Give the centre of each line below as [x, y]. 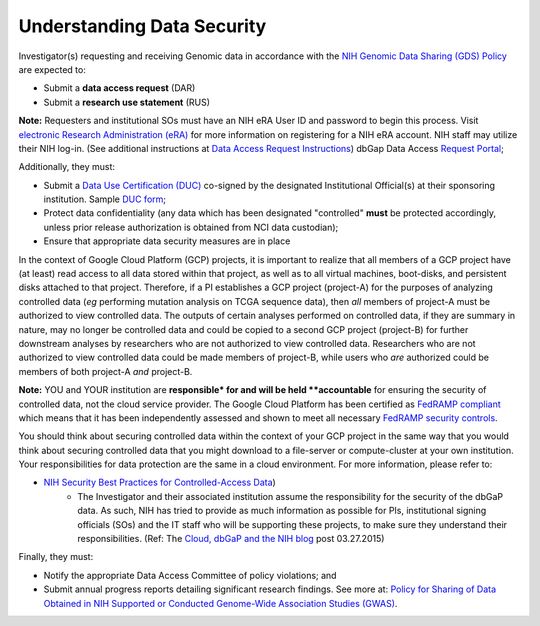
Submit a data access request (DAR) [119, 88]
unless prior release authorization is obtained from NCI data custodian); [191, 227]
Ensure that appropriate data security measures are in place [167, 241]
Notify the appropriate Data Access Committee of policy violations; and [190, 575]
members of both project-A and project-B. [105, 371]
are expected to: [52, 69]
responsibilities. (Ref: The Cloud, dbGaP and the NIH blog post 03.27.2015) [231, 539]
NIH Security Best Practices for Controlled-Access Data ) [160, 482]
